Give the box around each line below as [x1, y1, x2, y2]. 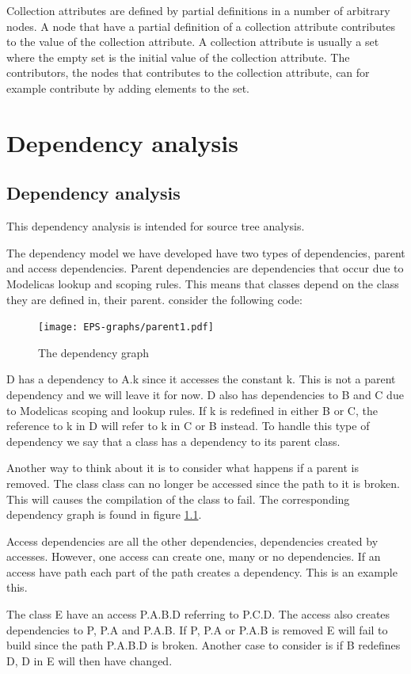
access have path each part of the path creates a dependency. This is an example [6, 563, 398, 580]
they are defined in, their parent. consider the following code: [6, 291, 303, 307]
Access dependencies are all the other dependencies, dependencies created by [6, 532, 379, 549]
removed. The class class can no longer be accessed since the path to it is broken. [6, 474, 400, 491]
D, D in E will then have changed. [6, 652, 173, 668]
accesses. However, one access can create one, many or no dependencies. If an [6, 548, 381, 565]
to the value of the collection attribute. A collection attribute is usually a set [6, 33, 379, 50]
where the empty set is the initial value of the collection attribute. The [6, 48, 350, 65]
